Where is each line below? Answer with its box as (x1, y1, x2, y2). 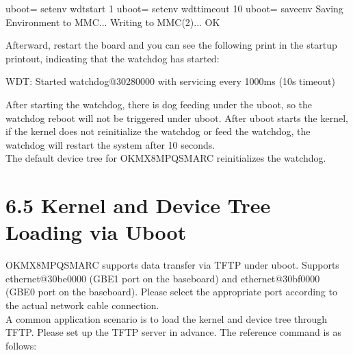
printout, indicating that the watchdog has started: (5, 51, 220, 65)
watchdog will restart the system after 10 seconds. (5, 137, 215, 151)
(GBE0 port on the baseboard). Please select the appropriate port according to (5, 284, 337, 299)
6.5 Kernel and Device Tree (5, 191, 271, 219)
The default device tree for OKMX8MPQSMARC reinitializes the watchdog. (5, 151, 326, 165)
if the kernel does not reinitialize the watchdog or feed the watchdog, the (5, 124, 311, 138)
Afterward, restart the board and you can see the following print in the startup (5, 38, 337, 52)
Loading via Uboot (5, 218, 187, 246)
